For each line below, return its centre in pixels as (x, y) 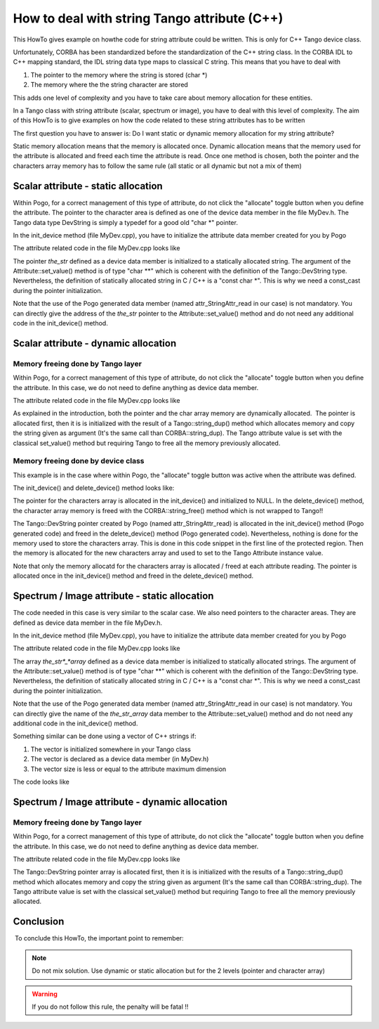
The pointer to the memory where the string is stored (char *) (119, 75)
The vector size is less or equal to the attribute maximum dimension (128, 769)
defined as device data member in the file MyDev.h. (88, 623)
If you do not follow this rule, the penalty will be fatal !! (110, 1007)
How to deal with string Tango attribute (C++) (148, 18)
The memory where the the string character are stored (109, 85)
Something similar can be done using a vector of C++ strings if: (105, 736)
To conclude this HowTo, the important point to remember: (99, 938)
